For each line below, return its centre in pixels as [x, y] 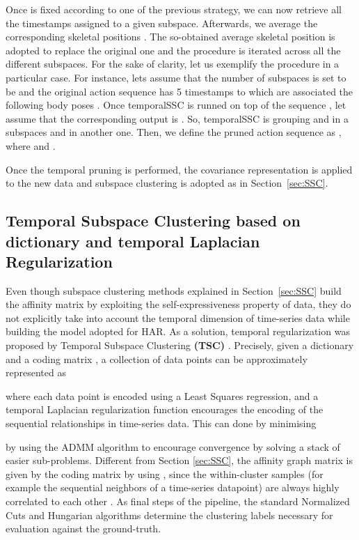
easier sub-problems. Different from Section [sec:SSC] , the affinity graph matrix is [179, 460]
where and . [31, 145]
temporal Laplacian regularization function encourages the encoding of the [165, 409]
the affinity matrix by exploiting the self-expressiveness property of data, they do [178, 304]
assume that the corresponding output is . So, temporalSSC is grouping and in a [177, 118]
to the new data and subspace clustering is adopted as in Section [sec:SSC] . [167, 183]
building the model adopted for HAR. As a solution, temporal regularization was [178, 331]
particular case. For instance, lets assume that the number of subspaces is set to [176, 77]
